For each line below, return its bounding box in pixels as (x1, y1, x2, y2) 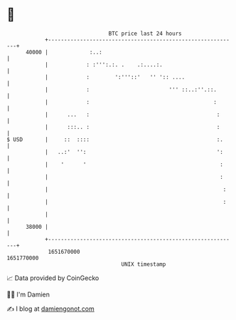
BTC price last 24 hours (108, 30, 182, 37)
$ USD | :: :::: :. (6, 135, 223, 143)
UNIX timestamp (121, 260, 166, 268)
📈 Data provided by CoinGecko (6, 274, 100, 282)
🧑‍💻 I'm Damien (6, 290, 50, 299)
